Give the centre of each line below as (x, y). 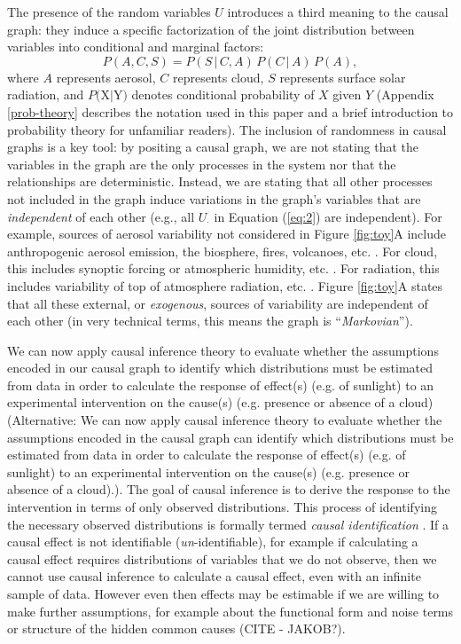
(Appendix (405, 94)
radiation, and (46, 94)
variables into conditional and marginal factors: (136, 47)
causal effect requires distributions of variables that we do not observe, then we (222, 558)
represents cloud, (218, 77)
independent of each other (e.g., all (101, 216)
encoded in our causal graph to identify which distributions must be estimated (220, 368)
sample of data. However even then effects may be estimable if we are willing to (223, 593)
